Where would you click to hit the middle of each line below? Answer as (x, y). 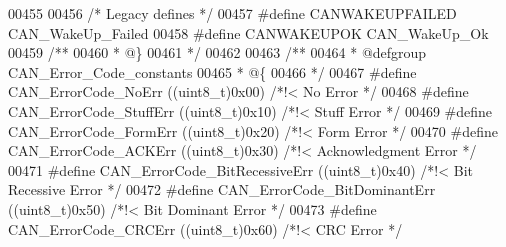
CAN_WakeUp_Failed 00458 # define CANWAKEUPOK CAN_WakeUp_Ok (248, 32)
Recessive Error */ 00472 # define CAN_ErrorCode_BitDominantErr (222, 189)
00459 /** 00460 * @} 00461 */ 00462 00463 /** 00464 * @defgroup (217, 52)
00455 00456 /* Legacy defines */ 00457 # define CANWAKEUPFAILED (232, 13)
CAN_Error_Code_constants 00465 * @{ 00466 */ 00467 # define (212, 71)
